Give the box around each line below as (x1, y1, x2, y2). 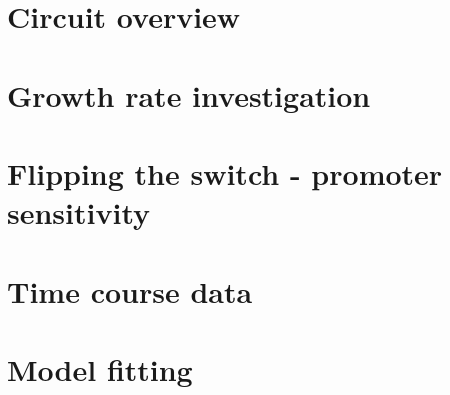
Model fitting (7, 348, 193, 389)
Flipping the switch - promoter (7, 152, 443, 193)
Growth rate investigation (7, 74, 371, 115)
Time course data (7, 270, 253, 311)
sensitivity (7, 192, 150, 233)
